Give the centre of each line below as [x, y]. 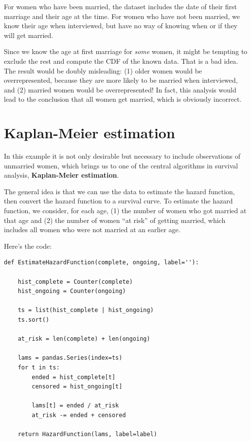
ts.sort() [34, 320]
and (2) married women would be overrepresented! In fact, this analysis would [120, 89]
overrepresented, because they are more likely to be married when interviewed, [121, 80]
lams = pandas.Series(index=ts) [70, 358]
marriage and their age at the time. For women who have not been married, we [122, 16]
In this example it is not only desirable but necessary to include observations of [122, 156]
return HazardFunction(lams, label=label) [87, 434]
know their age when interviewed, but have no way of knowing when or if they [121, 26]
